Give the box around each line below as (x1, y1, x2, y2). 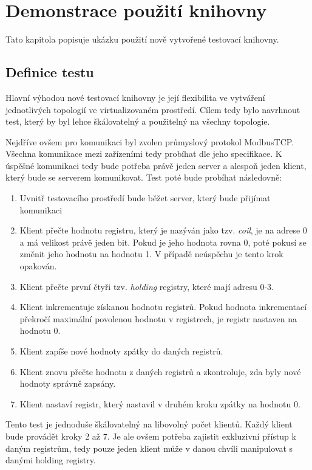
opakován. (19, 260, 57, 272)
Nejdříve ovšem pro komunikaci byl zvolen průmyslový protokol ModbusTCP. (5, 135, 294, 148)
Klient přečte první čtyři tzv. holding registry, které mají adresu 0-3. (19, 280, 274, 292)
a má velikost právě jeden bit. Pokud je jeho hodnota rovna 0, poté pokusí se (19, 235, 307, 248)
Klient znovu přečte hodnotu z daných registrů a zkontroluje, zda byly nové (19, 365, 301, 378)
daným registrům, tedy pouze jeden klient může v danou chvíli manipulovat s (5, 441, 293, 454)
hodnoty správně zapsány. (19, 377, 116, 390)
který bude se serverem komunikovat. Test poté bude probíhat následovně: (5, 171, 282, 184)
